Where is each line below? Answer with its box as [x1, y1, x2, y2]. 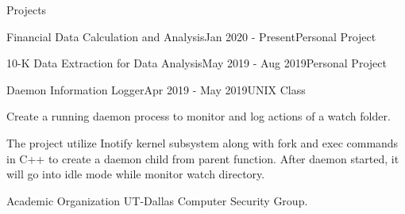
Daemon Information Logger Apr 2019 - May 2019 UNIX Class [6, 81, 306, 97]
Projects [6, 2, 47, 17]
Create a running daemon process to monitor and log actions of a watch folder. [6, 108, 391, 124]
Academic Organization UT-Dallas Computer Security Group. [6, 192, 308, 208]
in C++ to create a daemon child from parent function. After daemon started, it [6, 150, 399, 166]
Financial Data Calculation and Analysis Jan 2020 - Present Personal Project [6, 28, 376, 44]
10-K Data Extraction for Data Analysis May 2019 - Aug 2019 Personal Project [6, 55, 387, 71]
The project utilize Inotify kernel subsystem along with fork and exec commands [6, 134, 399, 151]
